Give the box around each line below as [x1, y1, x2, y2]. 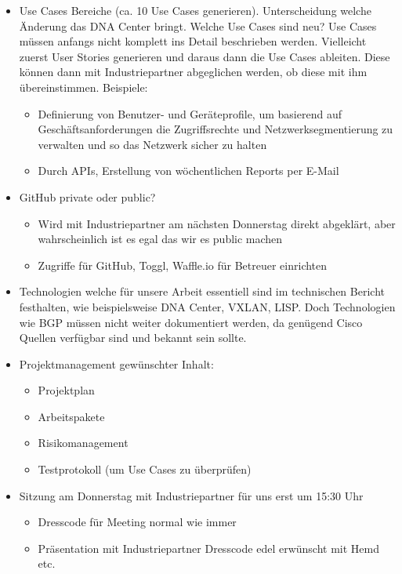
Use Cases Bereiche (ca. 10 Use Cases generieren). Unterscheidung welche [19, 2, 371, 18]
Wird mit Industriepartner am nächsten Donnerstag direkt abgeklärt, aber [38, 215, 396, 231]
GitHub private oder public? [19, 188, 156, 205]
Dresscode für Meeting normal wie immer [38, 514, 237, 530]
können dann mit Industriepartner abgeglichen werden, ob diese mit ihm [19, 64, 368, 80]
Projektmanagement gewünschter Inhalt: [19, 355, 214, 372]
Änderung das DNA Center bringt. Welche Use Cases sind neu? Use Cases [19, 17, 377, 34]
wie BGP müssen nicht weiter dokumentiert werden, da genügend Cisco [19, 314, 363, 330]
